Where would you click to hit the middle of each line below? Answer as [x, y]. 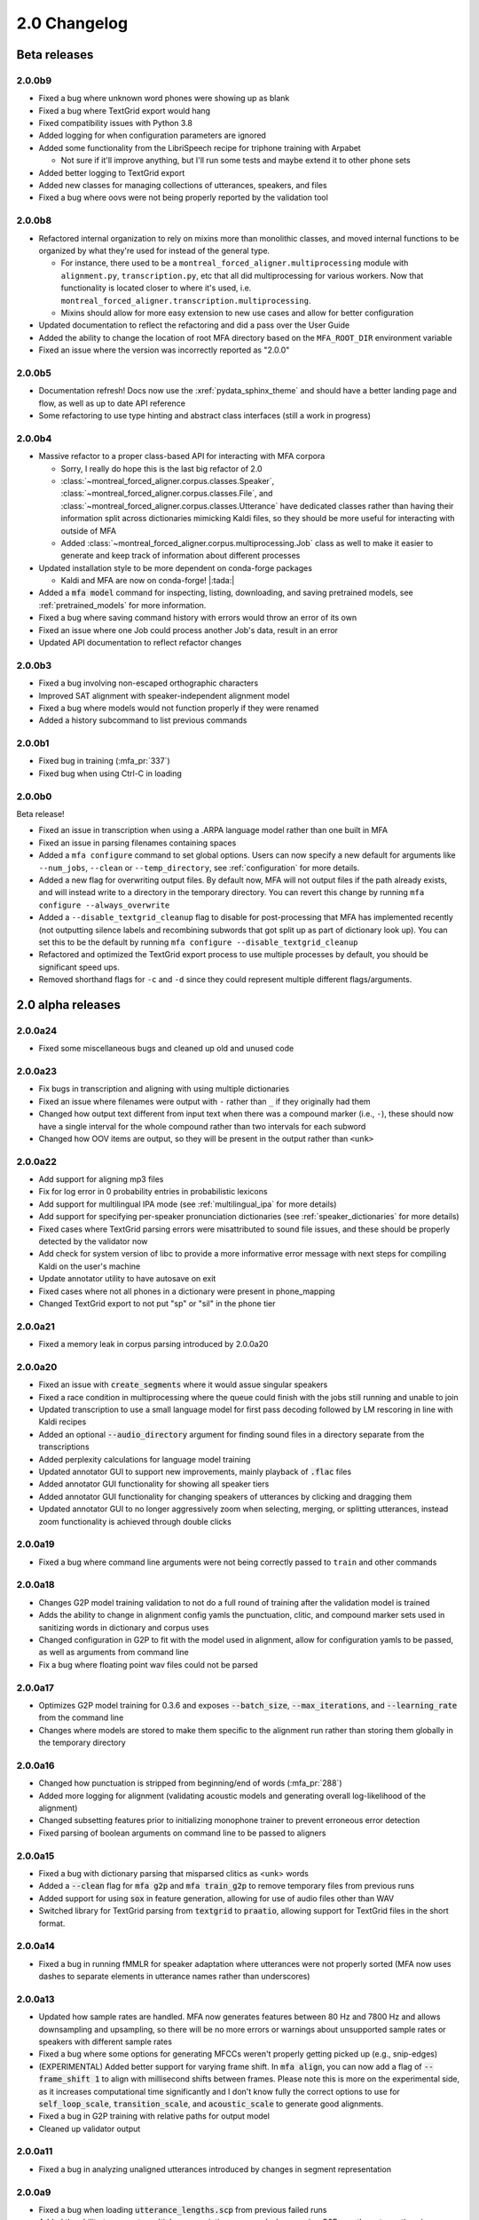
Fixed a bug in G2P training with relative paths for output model [154, 2116]
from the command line [81, 1717]
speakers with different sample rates [106, 2042]
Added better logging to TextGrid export [112, 172]
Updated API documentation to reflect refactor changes [140, 643]
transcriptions [64, 1447]
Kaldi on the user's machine [90, 1266]
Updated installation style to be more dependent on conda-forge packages [175, 567]
